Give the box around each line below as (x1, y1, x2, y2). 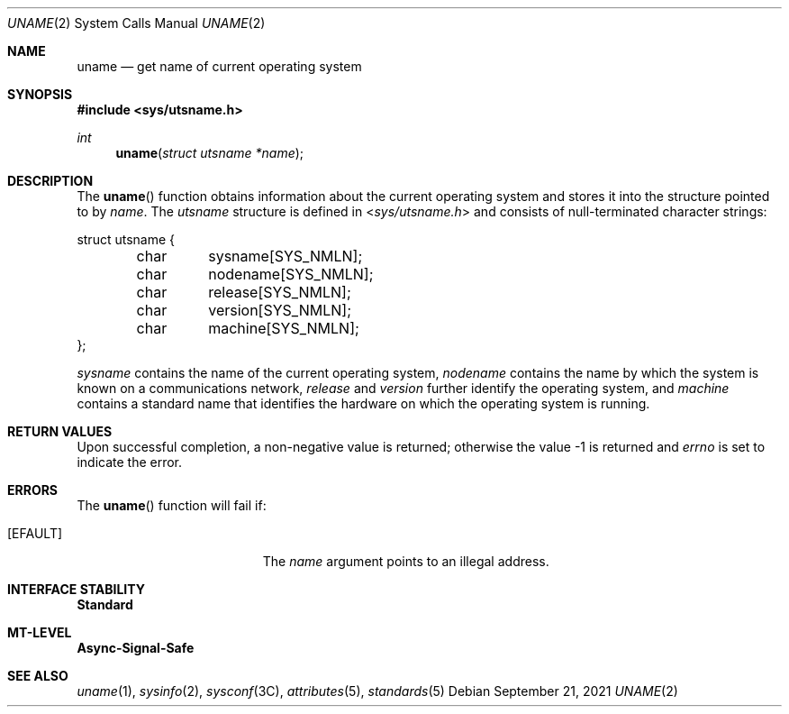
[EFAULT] (7, 526, 63, 541)
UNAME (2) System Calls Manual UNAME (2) (7, 15, 266, 31)
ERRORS (7, 482, 59, 498)
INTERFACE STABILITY (7, 581, 145, 597)
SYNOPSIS (7, 87, 73, 102)
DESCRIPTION (7, 173, 94, 188)
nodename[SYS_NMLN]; (208, 265, 374, 283)
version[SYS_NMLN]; (208, 301, 351, 319)
